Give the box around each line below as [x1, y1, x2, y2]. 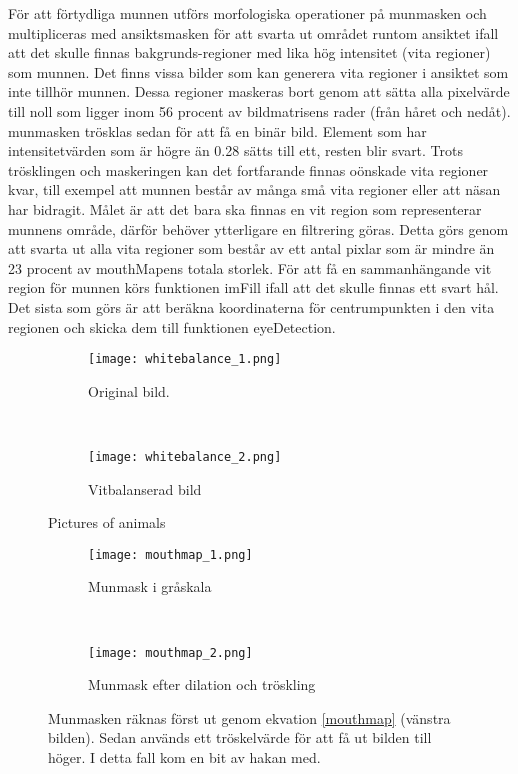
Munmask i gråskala [88, 576, 212, 597]
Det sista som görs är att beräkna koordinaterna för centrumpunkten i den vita [8, 296, 495, 317]
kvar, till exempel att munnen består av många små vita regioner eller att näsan [8, 179, 501, 200]
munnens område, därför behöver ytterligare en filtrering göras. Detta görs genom [8, 218, 509, 239]
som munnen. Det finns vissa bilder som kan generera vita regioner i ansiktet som [8, 61, 509, 82]
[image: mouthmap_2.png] [88, 645, 253, 660]
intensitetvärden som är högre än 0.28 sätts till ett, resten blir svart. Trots [8, 140, 464, 161]
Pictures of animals [48, 512, 166, 533]
